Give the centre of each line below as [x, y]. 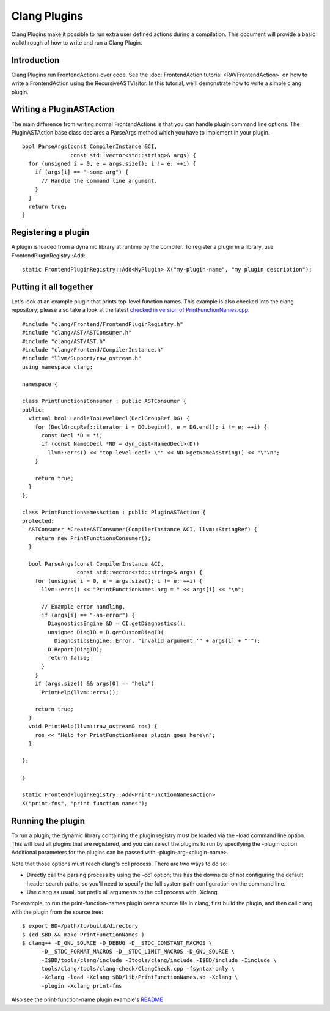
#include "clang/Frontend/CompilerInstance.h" [93, 350]
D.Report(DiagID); [75, 649]
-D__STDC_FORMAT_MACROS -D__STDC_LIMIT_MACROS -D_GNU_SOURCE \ [138, 952]
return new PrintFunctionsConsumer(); [93, 538]
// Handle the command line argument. [100, 181]
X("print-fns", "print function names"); [85, 803]
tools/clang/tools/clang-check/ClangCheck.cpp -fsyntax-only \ [138, 969]
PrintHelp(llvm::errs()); [80, 692]
